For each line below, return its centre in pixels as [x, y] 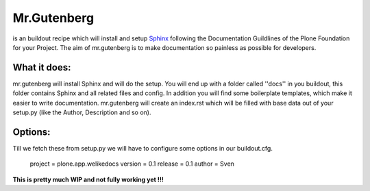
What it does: [42, 67]
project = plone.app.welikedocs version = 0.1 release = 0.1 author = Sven [132, 164]
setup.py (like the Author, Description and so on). [82, 112]
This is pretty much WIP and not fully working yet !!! [88, 179]
